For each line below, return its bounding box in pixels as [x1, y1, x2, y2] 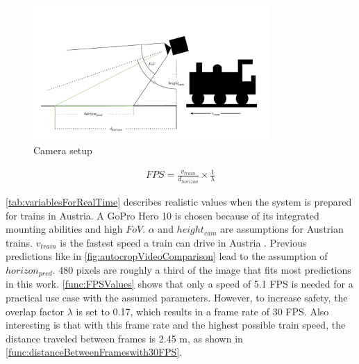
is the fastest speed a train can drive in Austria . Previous [60, 235, 307, 249]
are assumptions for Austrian [220, 222, 344, 236]
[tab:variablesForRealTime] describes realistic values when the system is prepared [6, 194, 352, 208]
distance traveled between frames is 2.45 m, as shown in [6, 331, 243, 345]
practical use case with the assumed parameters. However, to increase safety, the [6, 290, 348, 304]
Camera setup [33, 143, 92, 158]
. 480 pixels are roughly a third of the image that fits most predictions [52, 262, 351, 276]
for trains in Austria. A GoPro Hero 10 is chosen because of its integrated [6, 208, 319, 222]
